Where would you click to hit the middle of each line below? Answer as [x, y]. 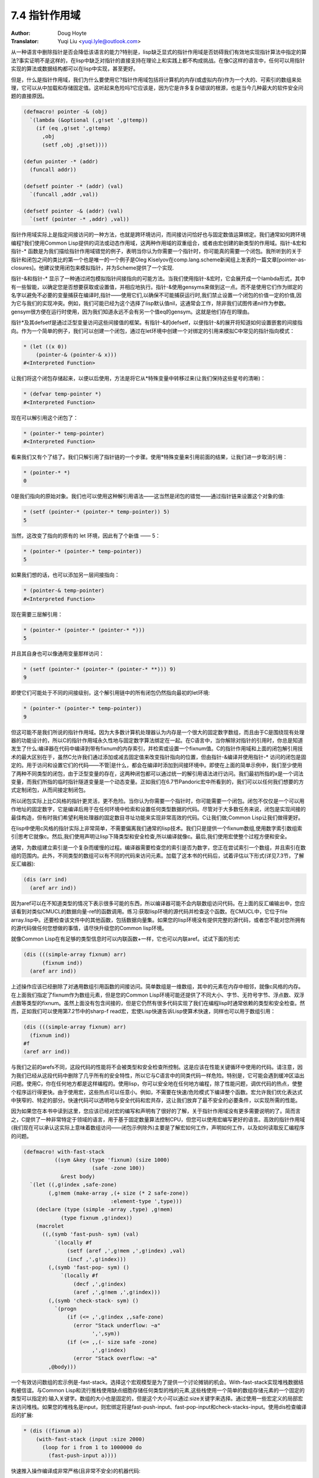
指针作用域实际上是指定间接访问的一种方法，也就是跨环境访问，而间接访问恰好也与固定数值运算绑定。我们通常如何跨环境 [158, 235]
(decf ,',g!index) [100, 1284]
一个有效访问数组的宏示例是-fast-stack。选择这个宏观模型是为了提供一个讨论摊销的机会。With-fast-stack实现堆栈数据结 [157, 1382]
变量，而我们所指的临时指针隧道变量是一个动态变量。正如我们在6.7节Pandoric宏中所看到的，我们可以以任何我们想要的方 [157, 782]
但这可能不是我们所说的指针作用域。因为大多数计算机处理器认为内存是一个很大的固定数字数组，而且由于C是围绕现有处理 [158, 732]
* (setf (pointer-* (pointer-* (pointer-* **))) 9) [100, 669]
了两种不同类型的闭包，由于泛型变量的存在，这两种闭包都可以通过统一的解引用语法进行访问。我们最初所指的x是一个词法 [157, 773]
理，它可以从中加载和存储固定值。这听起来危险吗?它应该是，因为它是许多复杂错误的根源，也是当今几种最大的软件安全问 [157, 87]
